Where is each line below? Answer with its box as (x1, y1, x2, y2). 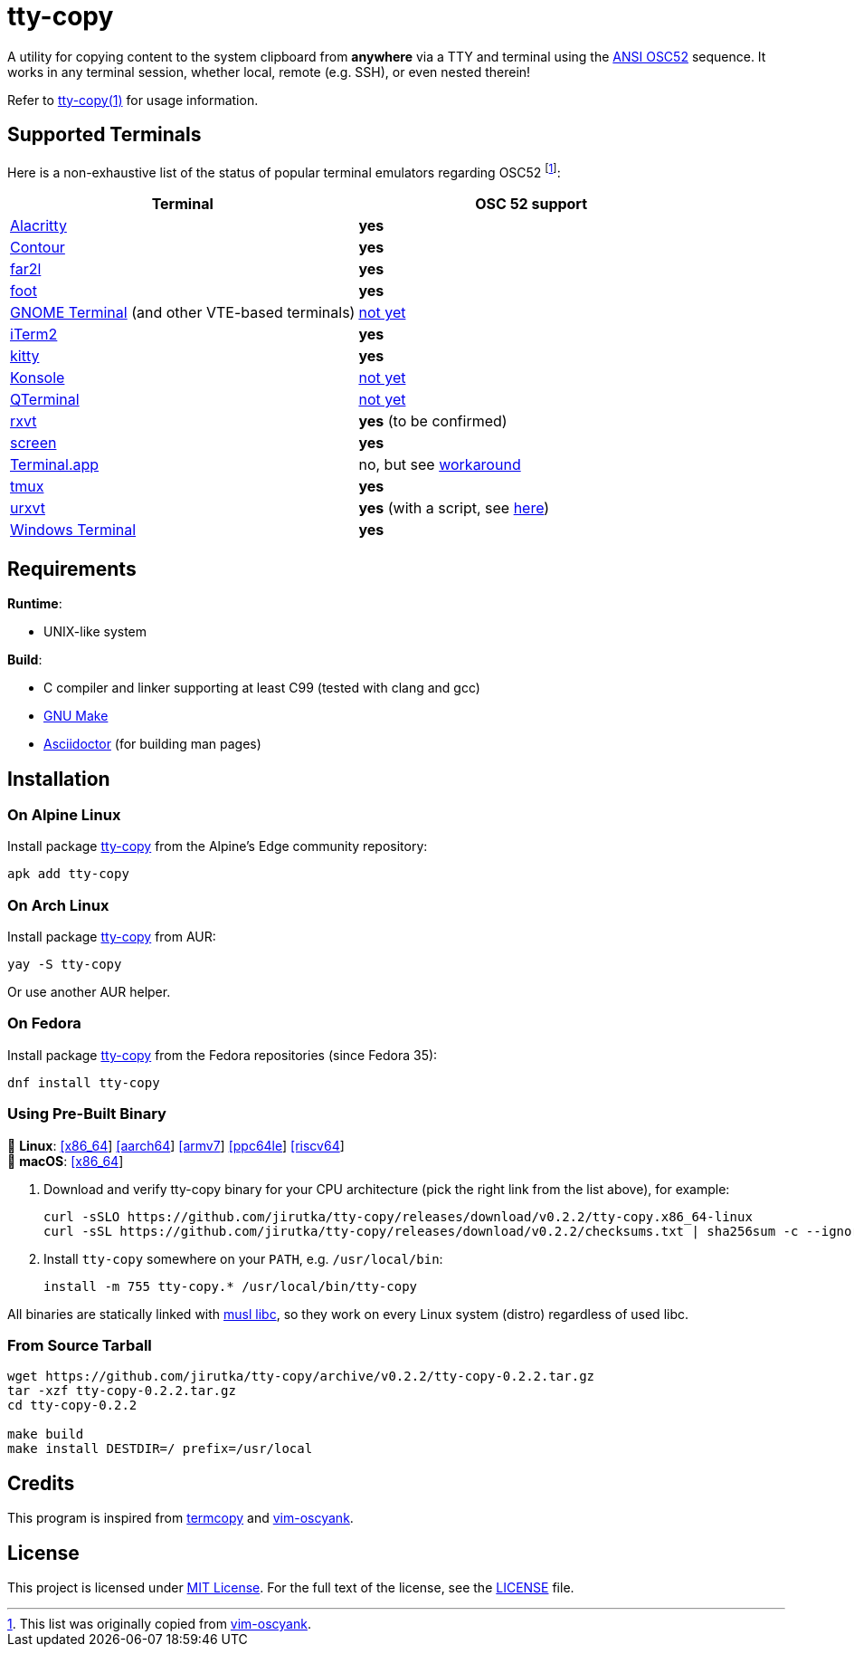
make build (7, 1427, 84, 1442)
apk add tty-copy (7, 866, 129, 882)
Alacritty (10, 216, 67, 235)
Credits (7, 1471, 75, 1495)
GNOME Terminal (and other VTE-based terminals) (10, 303, 356, 322)
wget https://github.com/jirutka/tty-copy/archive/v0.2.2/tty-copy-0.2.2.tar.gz (7, 1369, 595, 1384)
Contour (10, 238, 65, 257)
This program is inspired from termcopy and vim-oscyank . (7, 1510, 354, 1526)
